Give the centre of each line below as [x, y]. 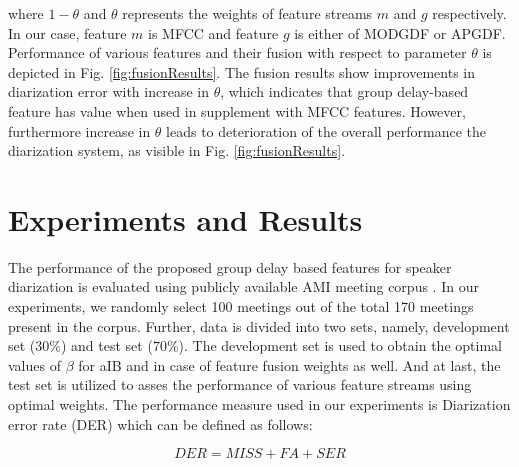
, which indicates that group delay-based [344, 91]
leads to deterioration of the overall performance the [326, 130]
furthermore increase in [79, 130]
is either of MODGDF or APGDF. [400, 32]
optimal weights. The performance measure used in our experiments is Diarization [259, 404]
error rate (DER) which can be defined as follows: [160, 423]
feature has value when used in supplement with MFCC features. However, [237, 110]
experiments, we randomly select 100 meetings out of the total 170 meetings [241, 306]
